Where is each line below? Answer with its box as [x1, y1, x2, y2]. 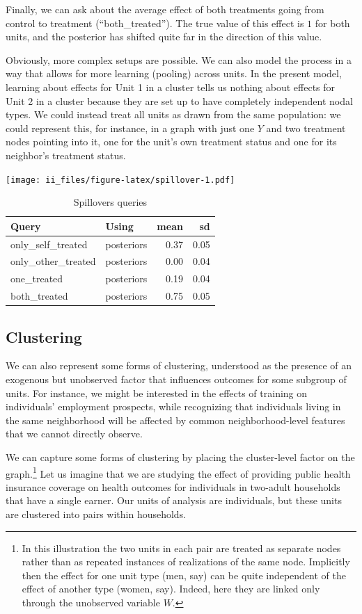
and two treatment [266, 120, 346, 135]
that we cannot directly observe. [6, 426, 143, 441]
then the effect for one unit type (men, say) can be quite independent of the [22, 567, 347, 582]
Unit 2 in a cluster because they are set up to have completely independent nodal [6, 93, 353, 108]
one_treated [10, 271, 63, 286]
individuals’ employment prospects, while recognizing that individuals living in [6, 399, 341, 414]
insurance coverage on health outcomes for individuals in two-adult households [6, 479, 340, 494]
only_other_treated [10, 254, 96, 268]
